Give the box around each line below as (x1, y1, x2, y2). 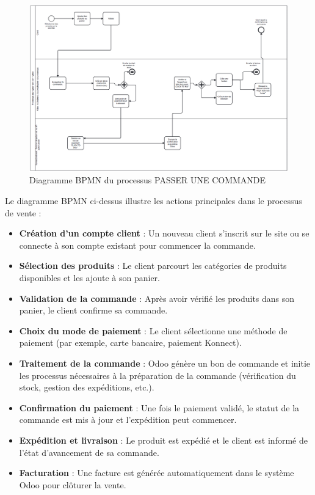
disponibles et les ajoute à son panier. (19, 271, 160, 284)
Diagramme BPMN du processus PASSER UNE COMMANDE (29, 174, 266, 186)
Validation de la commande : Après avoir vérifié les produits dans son (19, 291, 295, 304)
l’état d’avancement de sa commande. (19, 446, 159, 458)
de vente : (5, 206, 42, 219)
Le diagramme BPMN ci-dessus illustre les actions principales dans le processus (5, 194, 302, 207)
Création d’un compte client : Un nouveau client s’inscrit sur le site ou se (19, 227, 310, 240)
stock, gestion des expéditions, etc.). (19, 381, 154, 394)
